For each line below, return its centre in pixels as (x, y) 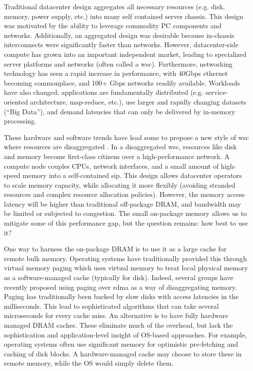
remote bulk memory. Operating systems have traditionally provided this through (126, 258)
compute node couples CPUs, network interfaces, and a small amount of (111, 166)
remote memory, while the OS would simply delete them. (89, 363)
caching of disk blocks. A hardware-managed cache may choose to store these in (123, 353)
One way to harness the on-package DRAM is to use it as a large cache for (115, 249)
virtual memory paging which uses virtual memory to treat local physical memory (126, 268)
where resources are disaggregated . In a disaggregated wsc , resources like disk (120, 147)
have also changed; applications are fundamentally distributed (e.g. (104, 92)
